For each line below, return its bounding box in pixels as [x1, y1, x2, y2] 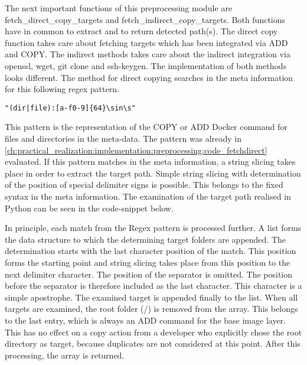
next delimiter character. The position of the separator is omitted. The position [5, 268, 293, 280]
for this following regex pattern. [5, 83, 119, 95]
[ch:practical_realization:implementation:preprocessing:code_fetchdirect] [5, 144, 267, 156]
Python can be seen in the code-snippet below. [5, 201, 174, 214]
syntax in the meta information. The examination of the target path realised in [5, 190, 291, 202]
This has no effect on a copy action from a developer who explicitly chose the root [5, 325, 302, 338]
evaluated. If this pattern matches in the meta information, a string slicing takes [5, 155, 296, 168]
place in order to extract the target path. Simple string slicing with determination [5, 167, 301, 179]
